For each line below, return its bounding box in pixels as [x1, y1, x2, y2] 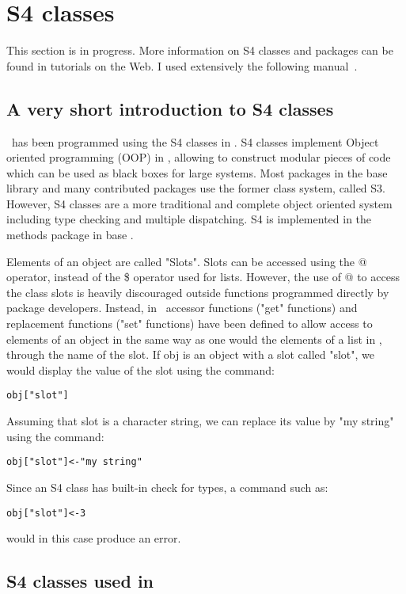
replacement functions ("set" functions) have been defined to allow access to [6, 315, 373, 332]
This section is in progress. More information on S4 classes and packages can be [6, 42, 393, 59]
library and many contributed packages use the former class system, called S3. [6, 180, 385, 196]
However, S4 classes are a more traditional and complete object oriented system [6, 195, 393, 211]
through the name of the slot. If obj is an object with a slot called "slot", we [6, 346, 375, 363]
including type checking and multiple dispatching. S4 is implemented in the [6, 211, 372, 227]
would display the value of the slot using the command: [6, 361, 275, 378]
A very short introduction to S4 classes [6, 96, 334, 120]
